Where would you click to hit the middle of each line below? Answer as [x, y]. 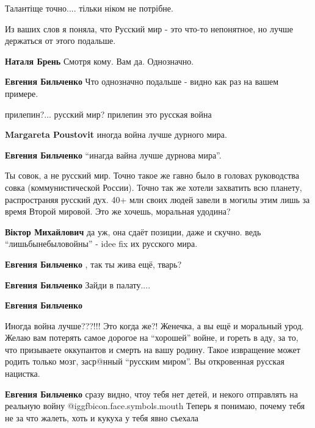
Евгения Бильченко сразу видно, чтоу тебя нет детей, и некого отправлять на [152, 394]
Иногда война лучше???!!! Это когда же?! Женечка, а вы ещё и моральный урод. [154, 325]
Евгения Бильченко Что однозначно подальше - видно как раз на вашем [142, 81]
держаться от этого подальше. [60, 41]
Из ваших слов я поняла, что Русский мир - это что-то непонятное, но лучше [149, 28]
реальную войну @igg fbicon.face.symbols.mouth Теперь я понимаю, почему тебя [155, 406]
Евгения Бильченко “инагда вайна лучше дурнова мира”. [113, 155]
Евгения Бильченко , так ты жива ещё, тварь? [93, 264]
